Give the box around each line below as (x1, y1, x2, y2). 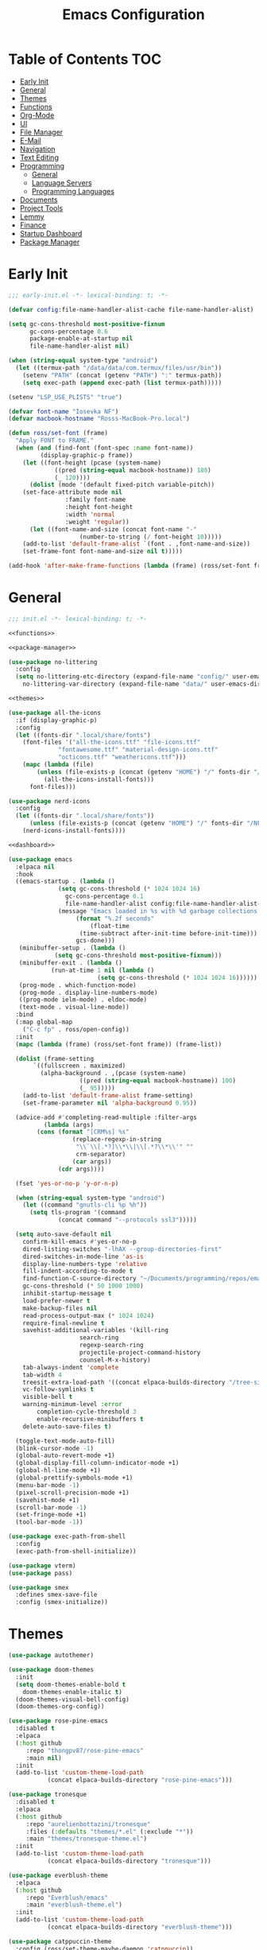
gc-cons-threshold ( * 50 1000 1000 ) (22, 1282, 145, 1290)
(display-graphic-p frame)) (40, 451, 133, 459)
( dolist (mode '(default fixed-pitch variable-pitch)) (29, 481, 215, 489)
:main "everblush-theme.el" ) (25, 1901, 123, 1909)
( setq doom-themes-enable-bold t (15, 1680, 126, 1688)
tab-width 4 (22, 1370, 62, 1379)
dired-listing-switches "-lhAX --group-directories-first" (22, 1245, 222, 1253)
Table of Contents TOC (8, 50, 162, 68)
